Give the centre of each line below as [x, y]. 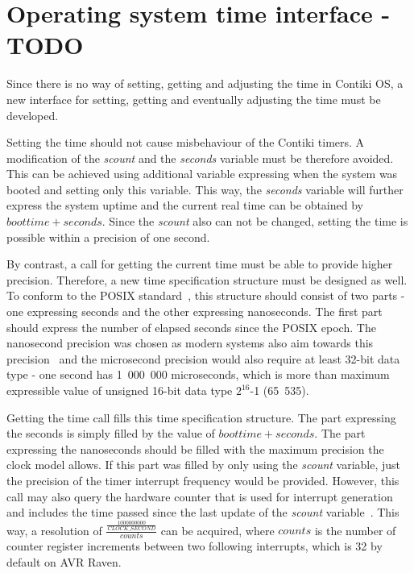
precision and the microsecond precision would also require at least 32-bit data [203, 358]
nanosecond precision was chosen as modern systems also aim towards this [190, 343]
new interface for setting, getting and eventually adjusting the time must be [194, 99]
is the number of [355, 530]
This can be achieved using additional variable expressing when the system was [202, 174]
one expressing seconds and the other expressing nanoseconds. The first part [195, 311]
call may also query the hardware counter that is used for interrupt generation [200, 496]
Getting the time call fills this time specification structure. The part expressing [201, 417]
